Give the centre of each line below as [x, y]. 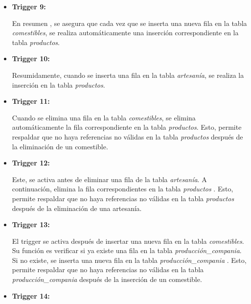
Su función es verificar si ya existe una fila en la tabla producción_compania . [127, 250]
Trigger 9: [29, 6]
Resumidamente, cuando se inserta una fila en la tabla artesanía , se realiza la [128, 75]
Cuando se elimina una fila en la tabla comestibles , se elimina [104, 117]
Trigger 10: [31, 58]
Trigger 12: [31, 163]
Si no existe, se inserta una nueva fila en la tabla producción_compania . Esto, [129, 260]
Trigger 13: [31, 224]
